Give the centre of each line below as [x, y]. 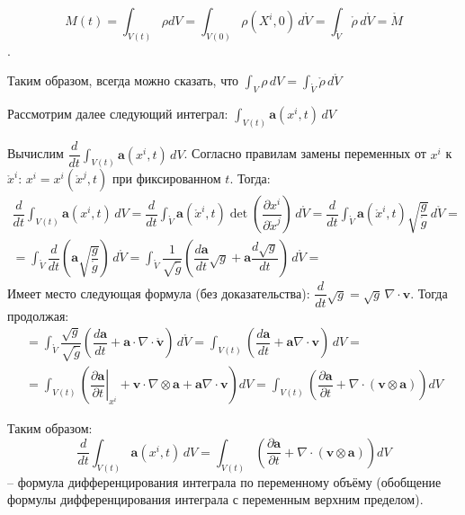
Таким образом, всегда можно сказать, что [123, 80]
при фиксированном [167, 178]
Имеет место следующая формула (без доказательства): [159, 293]
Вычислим [36, 153]
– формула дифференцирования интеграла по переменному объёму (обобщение [224, 481]
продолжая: [38, 315]
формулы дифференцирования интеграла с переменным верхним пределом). [215, 499]
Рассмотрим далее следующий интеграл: [118, 114]
